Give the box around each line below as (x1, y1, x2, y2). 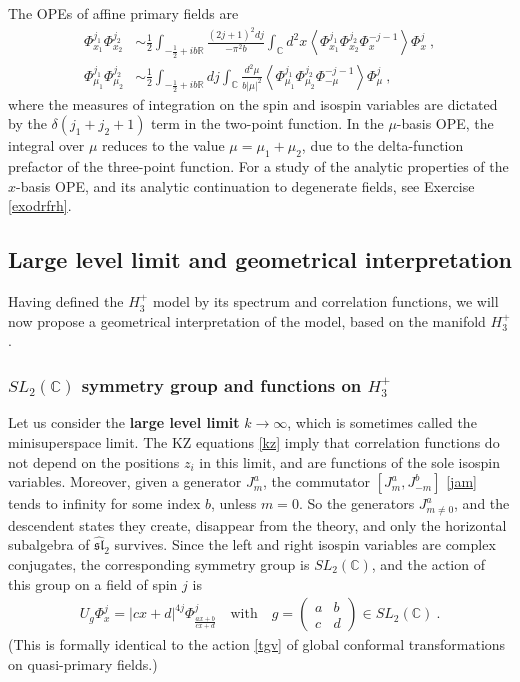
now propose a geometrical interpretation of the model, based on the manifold (8, 310, 486, 331)
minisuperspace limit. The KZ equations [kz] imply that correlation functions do (8, 431, 500, 452)
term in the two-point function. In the (151, 113, 384, 134)
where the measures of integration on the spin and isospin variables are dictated (8, 93, 498, 114)
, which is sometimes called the (287, 412, 477, 433)
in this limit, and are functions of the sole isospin (199, 451, 500, 472)
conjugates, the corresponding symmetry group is (8, 553, 310, 574)
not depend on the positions (8, 451, 180, 472)
